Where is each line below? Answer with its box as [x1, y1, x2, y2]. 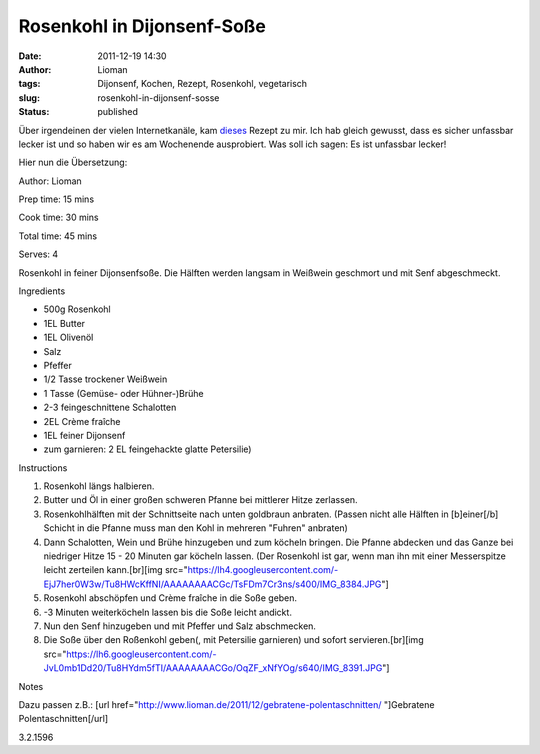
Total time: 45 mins [18, 230, 98, 242]
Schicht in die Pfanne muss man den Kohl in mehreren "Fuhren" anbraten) [43, 522, 349, 534]
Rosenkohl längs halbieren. [43, 480, 155, 492]
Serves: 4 [18, 248, 59, 260]
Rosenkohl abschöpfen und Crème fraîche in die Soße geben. [43, 592, 298, 604]
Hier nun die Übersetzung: [18, 156, 128, 169]
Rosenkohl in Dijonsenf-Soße [18, 15, 267, 37]
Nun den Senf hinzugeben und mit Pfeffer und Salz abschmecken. [43, 620, 317, 632]
